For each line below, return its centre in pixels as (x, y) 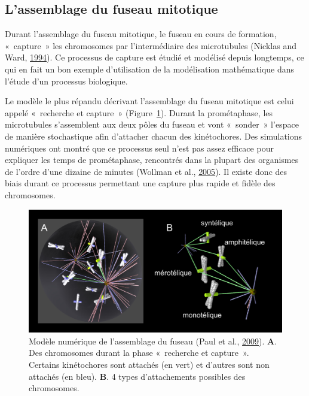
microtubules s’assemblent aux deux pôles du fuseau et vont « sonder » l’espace (152, 124)
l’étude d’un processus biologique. (66, 81)
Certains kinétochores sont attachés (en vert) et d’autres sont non (149, 365)
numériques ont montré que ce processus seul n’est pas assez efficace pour (139, 148)
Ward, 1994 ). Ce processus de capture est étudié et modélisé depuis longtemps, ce (154, 57)
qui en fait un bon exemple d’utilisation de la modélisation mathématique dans (150, 69)
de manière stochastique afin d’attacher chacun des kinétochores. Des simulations (154, 136)
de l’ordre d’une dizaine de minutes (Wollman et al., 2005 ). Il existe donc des (146, 171)
